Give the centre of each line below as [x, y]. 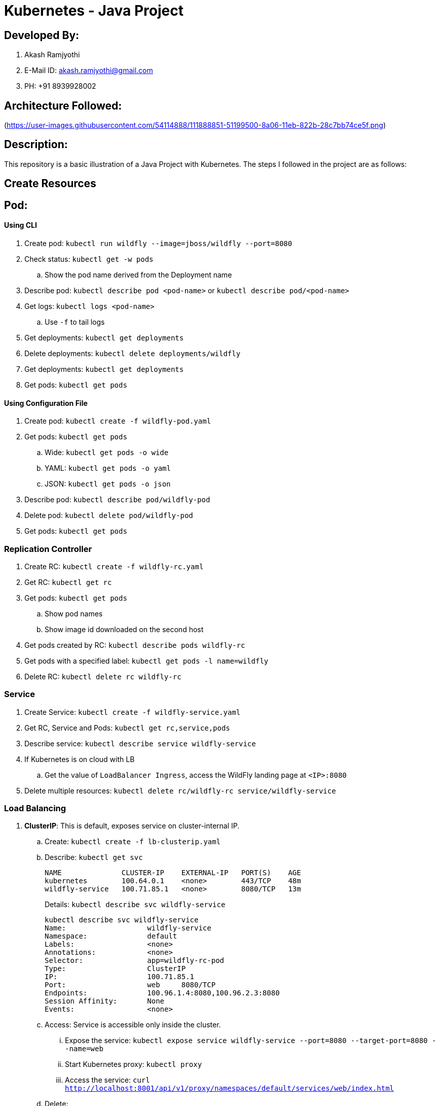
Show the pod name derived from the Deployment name [138, 274]
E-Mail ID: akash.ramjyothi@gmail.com [89, 71]
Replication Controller [48, 549]
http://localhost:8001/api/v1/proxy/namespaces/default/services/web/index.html [230, 1088]
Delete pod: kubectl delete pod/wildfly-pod [109, 515]
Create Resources [50, 184]
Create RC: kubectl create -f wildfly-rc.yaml [114, 566]
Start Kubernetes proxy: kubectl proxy [134, 1064]
